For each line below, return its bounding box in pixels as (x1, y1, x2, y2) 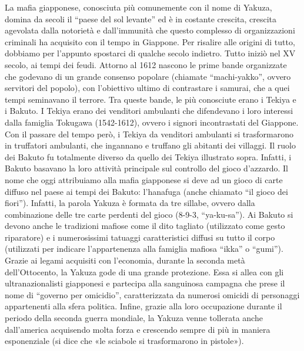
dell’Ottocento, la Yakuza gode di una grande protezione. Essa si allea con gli (5, 265, 284, 278)
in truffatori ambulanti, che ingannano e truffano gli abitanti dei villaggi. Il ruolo (5, 139, 296, 151)
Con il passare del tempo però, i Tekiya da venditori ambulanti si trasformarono (5, 127, 293, 140)
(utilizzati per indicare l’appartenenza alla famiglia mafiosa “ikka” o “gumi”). (5, 242, 283, 255)
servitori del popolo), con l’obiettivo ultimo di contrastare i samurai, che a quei (5, 82, 290, 94)
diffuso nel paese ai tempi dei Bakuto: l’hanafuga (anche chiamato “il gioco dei (5, 185, 288, 197)
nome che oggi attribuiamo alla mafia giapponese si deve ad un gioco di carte (5, 173, 283, 185)
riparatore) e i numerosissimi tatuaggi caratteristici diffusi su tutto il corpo (5, 231, 275, 243)
